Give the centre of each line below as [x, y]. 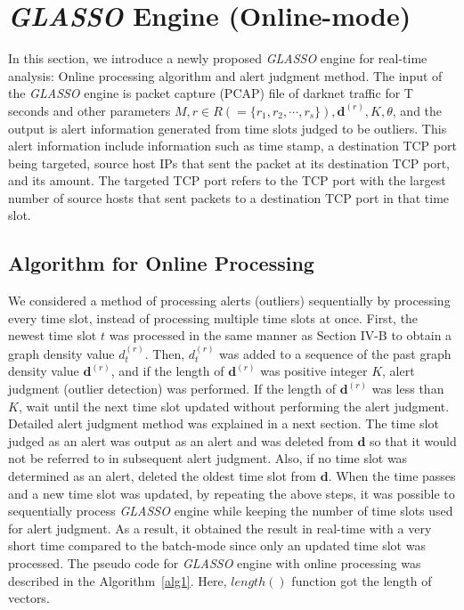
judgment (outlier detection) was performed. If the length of [172, 389]
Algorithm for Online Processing [161, 263]
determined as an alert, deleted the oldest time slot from [163, 476]
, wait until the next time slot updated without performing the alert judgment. [234, 406]
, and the [417, 110]
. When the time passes [392, 476]
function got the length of [362, 580]
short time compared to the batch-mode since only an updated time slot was [217, 545]
